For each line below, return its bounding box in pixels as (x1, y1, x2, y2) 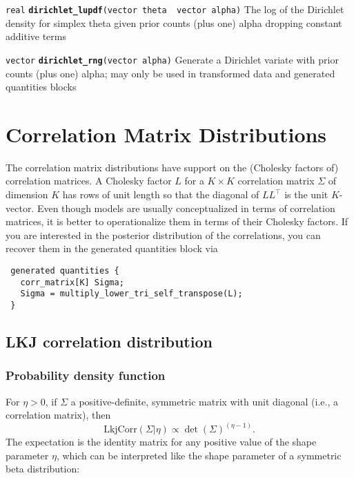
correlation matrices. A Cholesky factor (6, 173, 172, 188)
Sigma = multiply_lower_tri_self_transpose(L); (20, 289, 243, 299)
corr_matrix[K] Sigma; (20, 277, 124, 287)
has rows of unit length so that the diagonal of (62, 187, 259, 201)
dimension (6, 187, 48, 201)
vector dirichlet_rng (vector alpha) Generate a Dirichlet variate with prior (6, 52, 339, 66)
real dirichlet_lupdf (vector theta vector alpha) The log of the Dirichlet (6, 2, 344, 16)
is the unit (284, 187, 328, 201)
